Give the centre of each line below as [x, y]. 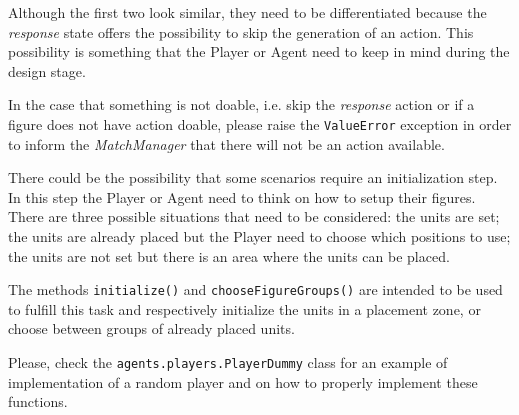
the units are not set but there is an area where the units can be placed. [229, 255]
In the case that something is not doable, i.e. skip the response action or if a [241, 104]
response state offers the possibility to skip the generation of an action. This [241, 31]
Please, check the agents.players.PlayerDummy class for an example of [228, 362]
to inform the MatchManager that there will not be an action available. [226, 143]
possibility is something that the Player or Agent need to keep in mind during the [259, 51]
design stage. [47, 70]
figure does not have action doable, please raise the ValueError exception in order [260, 123]
